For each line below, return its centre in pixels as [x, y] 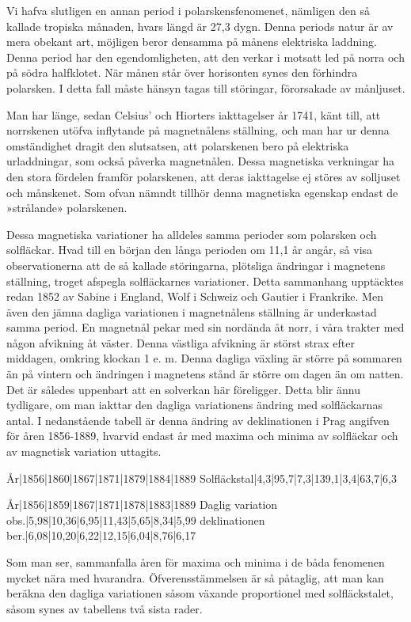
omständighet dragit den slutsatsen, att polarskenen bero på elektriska [178, 145]
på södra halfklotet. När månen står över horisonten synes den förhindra [182, 72]
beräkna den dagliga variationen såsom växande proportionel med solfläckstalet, [200, 593]
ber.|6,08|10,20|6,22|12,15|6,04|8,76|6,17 [101, 535]
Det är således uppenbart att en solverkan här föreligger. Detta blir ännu [183, 389]
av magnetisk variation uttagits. [84, 451]
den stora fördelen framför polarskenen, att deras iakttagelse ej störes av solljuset [204, 176]
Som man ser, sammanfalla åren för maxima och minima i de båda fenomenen [196, 562]
